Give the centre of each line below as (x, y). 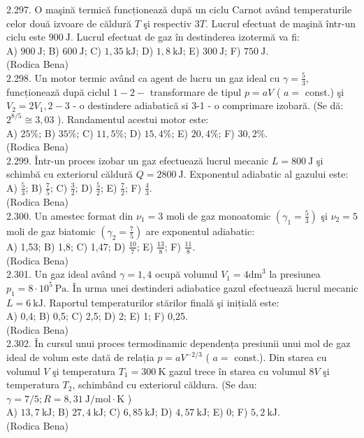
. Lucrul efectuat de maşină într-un (281, 23)
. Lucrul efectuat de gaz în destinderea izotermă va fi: (185, 37)
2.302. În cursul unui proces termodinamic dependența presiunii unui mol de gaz (179, 343)
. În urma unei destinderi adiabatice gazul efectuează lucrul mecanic (212, 287)
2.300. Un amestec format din (70, 215)
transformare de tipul (196, 91)
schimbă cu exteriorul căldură (70, 174)
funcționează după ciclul (58, 91)
